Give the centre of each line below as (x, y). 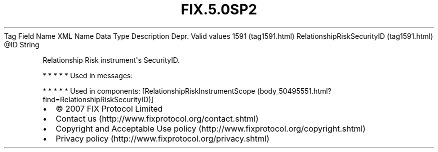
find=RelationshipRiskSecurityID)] (98, 99)
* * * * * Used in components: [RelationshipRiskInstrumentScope (149, 91)
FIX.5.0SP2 (219, 9)
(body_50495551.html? (294, 91)
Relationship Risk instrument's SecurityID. (111, 60)
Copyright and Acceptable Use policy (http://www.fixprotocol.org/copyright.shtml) (211, 128)
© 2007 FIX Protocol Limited (109, 108)
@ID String (22, 44)
